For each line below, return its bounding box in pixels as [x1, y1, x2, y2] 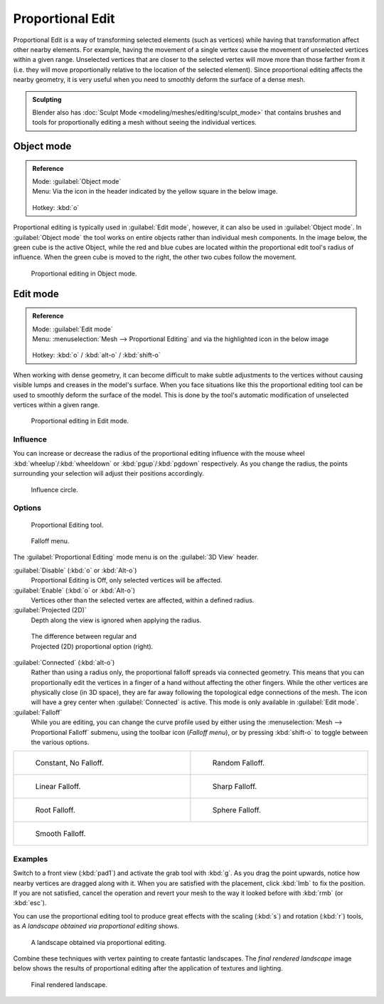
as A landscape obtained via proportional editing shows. [13, 922, 179, 931]
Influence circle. [31, 485, 78, 494]
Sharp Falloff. [212, 782, 257, 792]
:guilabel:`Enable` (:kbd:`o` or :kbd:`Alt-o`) [13, 586, 135, 595]
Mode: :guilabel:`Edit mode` [32, 325, 113, 333]
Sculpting [32, 95, 62, 103]
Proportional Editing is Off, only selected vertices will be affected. [31, 576, 223, 585]
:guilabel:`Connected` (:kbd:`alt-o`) [13, 658, 115, 666]
